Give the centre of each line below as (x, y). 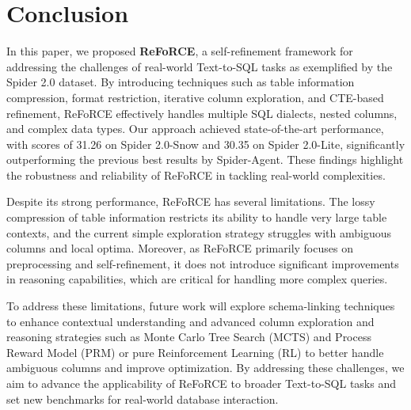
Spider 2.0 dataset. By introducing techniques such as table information (181, 82)
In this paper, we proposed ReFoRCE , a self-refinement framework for (180, 51)
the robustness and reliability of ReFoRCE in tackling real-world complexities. (196, 175)
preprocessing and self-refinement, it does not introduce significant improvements (203, 263)
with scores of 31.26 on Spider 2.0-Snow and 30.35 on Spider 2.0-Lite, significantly (206, 144)
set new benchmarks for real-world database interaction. (143, 399)
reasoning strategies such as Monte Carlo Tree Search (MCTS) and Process (189, 337)
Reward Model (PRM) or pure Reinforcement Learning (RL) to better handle (195, 352)
